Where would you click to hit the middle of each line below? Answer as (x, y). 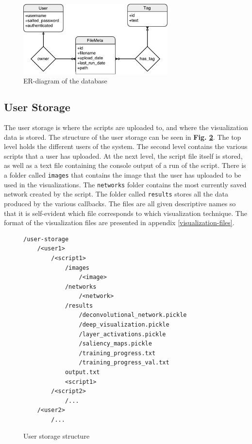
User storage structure (57, 436)
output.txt (82, 372)
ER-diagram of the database (65, 81)
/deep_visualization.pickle (124, 325)
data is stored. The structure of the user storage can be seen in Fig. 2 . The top (123, 137)
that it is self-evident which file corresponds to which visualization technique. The (126, 213)
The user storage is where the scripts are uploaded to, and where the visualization (126, 127)
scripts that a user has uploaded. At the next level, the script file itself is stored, (123, 156)
